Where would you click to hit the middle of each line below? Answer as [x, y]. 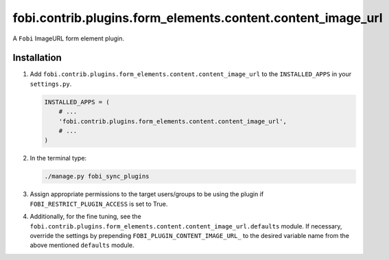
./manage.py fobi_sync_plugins [97, 176]
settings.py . [51, 84]
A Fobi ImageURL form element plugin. [69, 38]
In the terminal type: [58, 158]
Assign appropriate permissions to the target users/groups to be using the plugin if [147, 194]
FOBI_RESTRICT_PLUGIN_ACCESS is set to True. [99, 204]
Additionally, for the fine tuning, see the [86, 217]
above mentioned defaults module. [82, 245]
